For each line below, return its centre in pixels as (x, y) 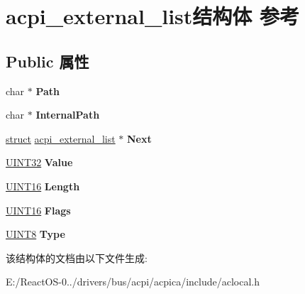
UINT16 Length (43, 186)
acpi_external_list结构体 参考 (153, 16)
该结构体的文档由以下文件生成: (77, 257)
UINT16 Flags (38, 210)
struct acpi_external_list (61, 138)
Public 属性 (48, 61)
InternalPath (68, 115)
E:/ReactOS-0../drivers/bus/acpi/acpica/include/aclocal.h (133, 282)
